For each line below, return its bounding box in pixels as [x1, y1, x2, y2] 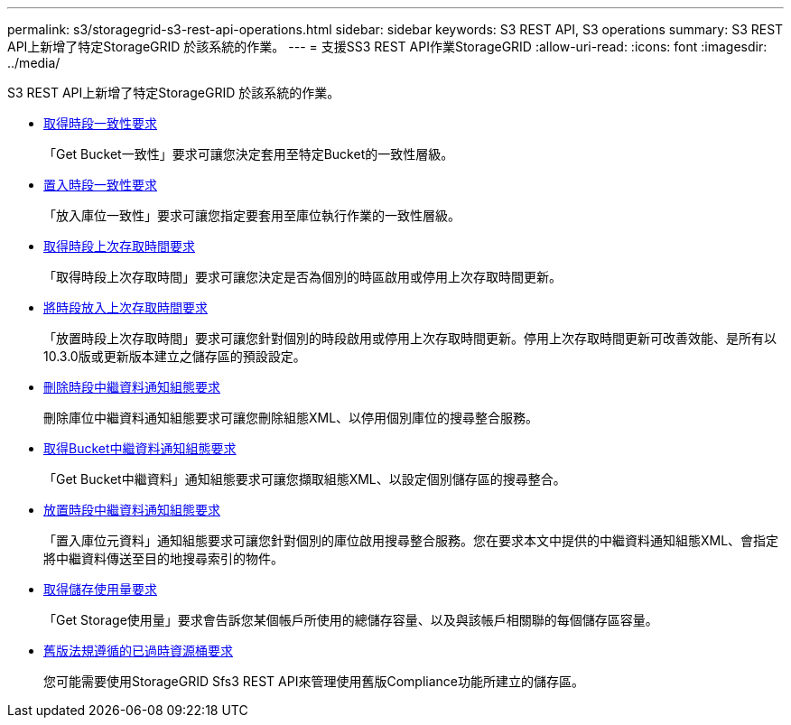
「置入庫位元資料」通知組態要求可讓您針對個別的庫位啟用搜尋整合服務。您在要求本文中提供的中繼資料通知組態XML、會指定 [43, 533, 779, 548]
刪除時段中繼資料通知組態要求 [43, 379, 220, 395]
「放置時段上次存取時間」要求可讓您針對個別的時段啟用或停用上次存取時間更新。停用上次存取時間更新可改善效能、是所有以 [43, 330, 777, 346]
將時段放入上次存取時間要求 [43, 300, 208, 315]
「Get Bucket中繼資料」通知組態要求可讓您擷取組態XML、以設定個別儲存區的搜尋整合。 [43, 471, 566, 487]
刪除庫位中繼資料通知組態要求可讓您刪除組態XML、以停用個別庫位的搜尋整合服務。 [43, 410, 539, 425]
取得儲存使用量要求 [43, 581, 157, 597]
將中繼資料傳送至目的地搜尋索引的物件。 [43, 551, 284, 566]
